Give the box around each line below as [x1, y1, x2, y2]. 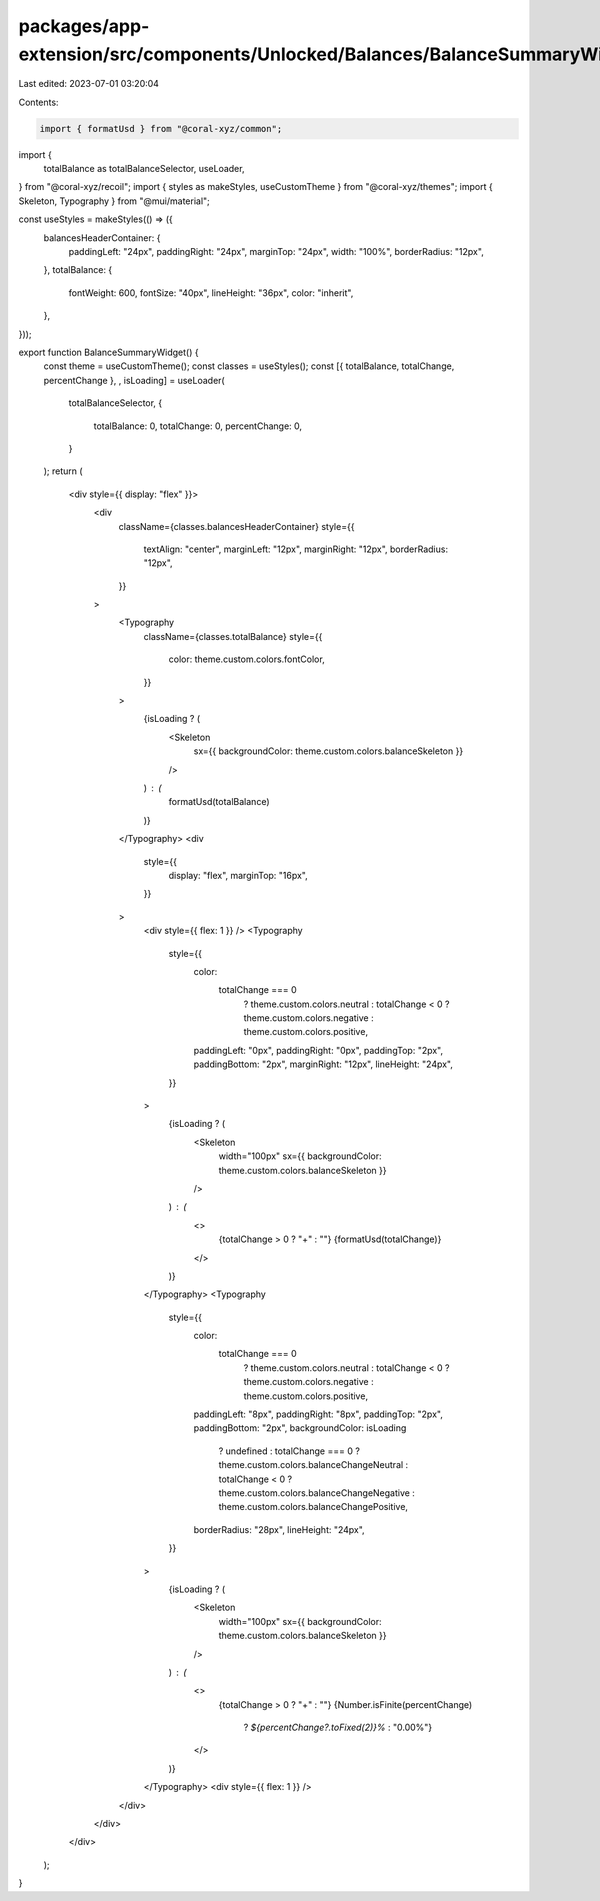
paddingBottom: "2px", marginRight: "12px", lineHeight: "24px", [193, 1058, 454, 1070]
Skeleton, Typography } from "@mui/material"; [18, 195, 210, 207]
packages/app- [18, 15, 150, 37]
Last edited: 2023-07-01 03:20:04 [18, 78, 160, 90]
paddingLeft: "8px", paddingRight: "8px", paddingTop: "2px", [193, 1408, 444, 1420]
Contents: [18, 96, 59, 108]
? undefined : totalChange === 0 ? [218, 1445, 360, 1457]
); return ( [43, 465, 84, 477]
